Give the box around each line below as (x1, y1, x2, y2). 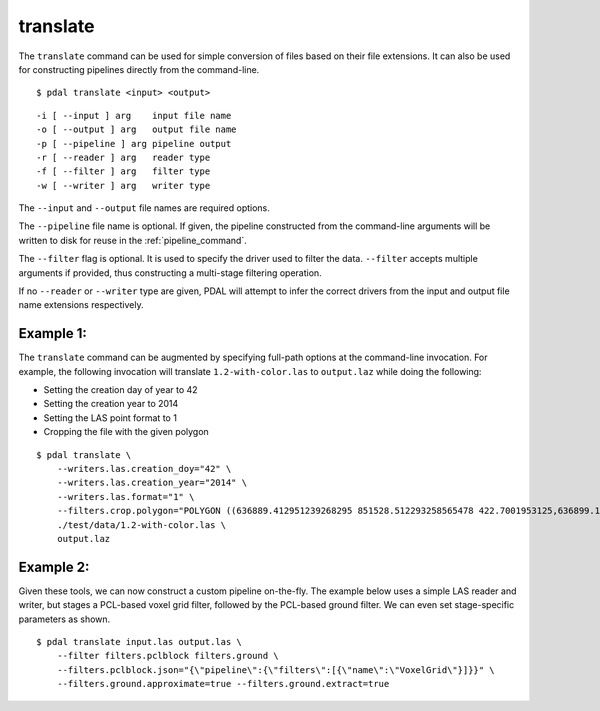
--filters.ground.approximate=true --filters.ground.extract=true (56, 678, 390, 690)
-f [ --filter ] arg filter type (36, 166, 211, 177)
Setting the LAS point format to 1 (43, 411, 177, 424)
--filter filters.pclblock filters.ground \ (56, 650, 279, 662)
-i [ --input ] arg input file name (36, 110, 232, 121)
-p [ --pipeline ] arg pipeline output (36, 138, 232, 149)
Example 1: (18, 325, 87, 342)
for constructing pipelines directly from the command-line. (18, 63, 260, 75)
